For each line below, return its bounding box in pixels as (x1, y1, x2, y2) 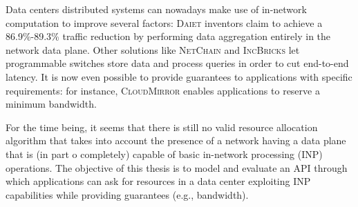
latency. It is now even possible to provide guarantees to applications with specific (6, 69, 352, 83)
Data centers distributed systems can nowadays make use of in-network (6, 2, 307, 16)
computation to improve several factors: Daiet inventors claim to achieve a (6, 15, 323, 30)
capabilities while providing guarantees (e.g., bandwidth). (6, 187, 249, 201)
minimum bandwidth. (6, 97, 97, 111)
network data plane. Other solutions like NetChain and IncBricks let (6, 42, 300, 57)
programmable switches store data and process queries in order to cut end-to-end (6, 56, 349, 70)
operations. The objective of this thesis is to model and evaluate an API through (6, 160, 348, 175)
